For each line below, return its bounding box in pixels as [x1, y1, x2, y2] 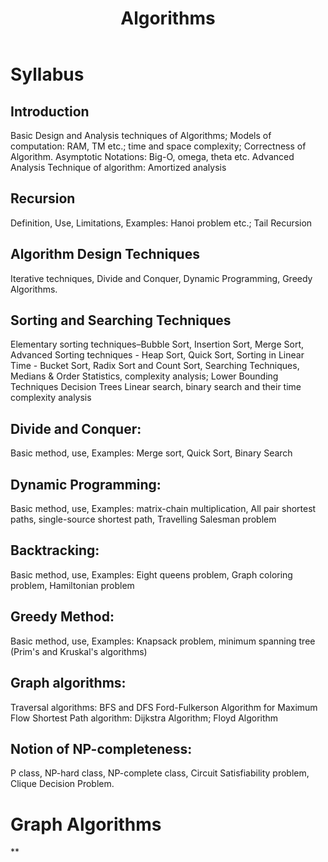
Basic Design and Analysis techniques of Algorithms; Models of [10, 130, 272, 141]
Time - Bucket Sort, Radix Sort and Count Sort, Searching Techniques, [10, 360, 300, 372]
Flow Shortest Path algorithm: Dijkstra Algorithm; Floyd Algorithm [10, 712, 279, 724]
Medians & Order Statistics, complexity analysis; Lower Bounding [10, 370, 279, 382]
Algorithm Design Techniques [10, 246, 200, 263]
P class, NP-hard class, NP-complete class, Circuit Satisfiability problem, [10, 767, 310, 779]
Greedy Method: [10, 608, 115, 626]
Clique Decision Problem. [10, 778, 115, 790]
